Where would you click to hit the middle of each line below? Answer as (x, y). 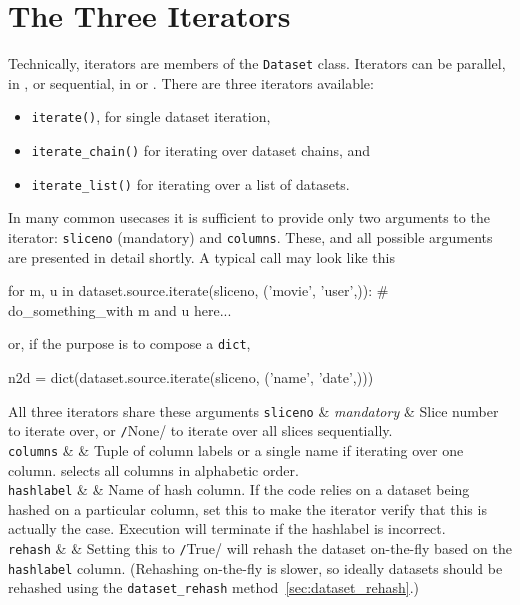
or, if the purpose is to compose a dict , (129, 343)
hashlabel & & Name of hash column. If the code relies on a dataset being (239, 489)
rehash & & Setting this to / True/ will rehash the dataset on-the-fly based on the (260, 548)
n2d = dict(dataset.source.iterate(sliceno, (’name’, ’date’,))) (191, 377)
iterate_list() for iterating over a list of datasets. (190, 183)
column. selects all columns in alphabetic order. (153, 469)
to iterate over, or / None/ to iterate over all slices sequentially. (200, 430)
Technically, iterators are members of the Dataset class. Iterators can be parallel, (257, 63)
